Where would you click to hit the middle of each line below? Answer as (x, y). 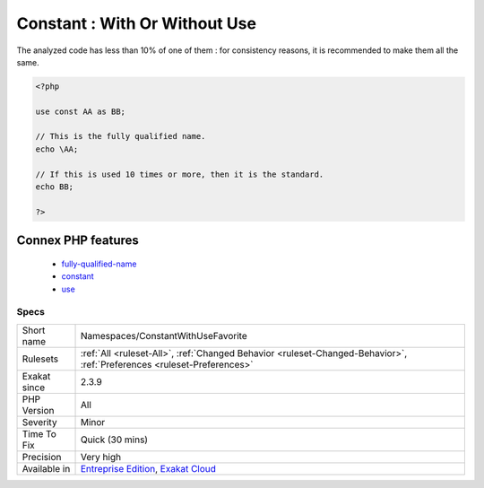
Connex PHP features (78, 241)
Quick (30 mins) (114, 440)
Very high (100, 457)
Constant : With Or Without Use (137, 23)
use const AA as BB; (80, 111)
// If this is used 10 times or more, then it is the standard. (180, 174)
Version (38, 410)
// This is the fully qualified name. (121, 136)
